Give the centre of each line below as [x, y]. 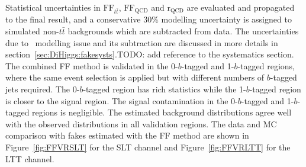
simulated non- [32, 31]
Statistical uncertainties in [53, 7]
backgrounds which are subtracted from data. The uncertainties [183, 31]
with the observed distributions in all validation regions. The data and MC [141, 123]
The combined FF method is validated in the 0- [92, 65]
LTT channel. [30, 158]
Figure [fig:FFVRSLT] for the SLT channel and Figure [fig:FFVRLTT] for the [148, 147]
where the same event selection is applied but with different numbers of [135, 77]
